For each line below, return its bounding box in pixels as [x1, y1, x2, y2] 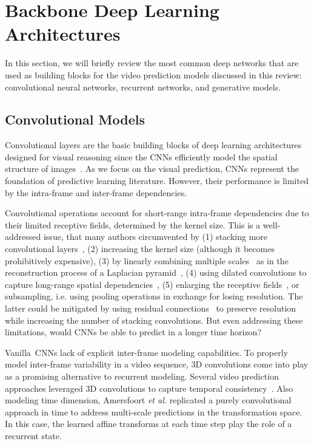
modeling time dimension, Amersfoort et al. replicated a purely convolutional [5, 394, 292, 406]
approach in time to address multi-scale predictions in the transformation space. [5, 405, 302, 418]
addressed [5, 230, 41, 243]
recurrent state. [5, 429, 62, 442]
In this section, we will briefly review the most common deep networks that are [5, 56, 299, 69]
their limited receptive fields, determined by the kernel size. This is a [5, 218, 261, 231]
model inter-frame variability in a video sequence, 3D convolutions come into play [5, 358, 309, 371]
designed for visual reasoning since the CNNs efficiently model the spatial [5, 150, 278, 163]
